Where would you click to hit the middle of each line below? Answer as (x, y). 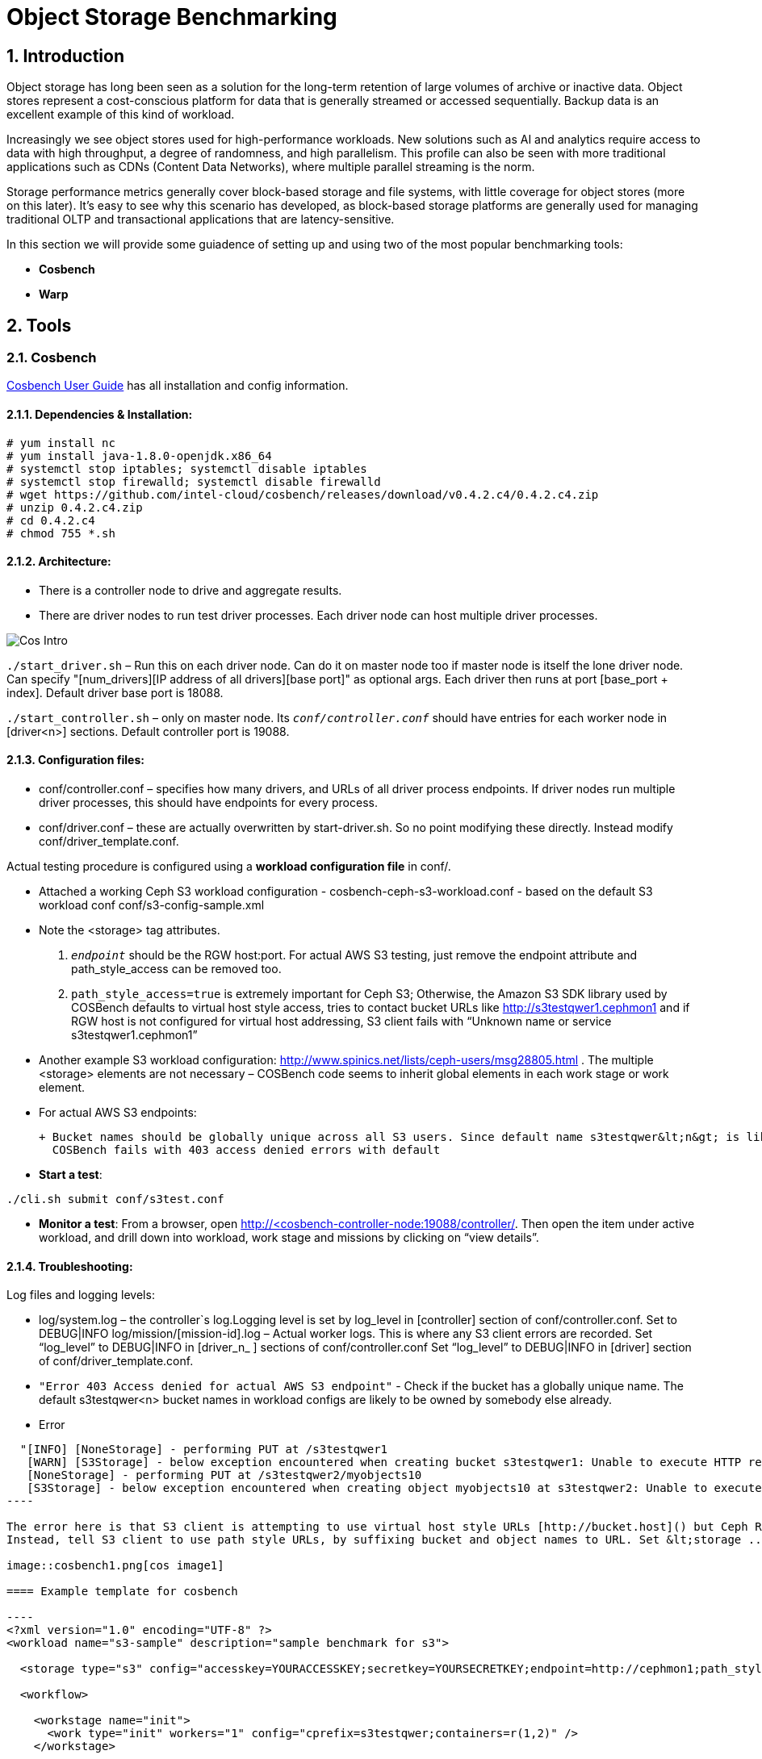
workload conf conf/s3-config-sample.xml (152, 905)
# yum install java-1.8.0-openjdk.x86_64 (139, 455)
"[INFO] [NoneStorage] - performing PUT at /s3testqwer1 (204, 1450)
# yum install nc (61, 443)
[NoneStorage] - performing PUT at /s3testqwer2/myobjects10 (224, 1475)
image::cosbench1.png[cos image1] (115, 1566)
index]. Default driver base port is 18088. (115, 692)
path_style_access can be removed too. (176, 969)
